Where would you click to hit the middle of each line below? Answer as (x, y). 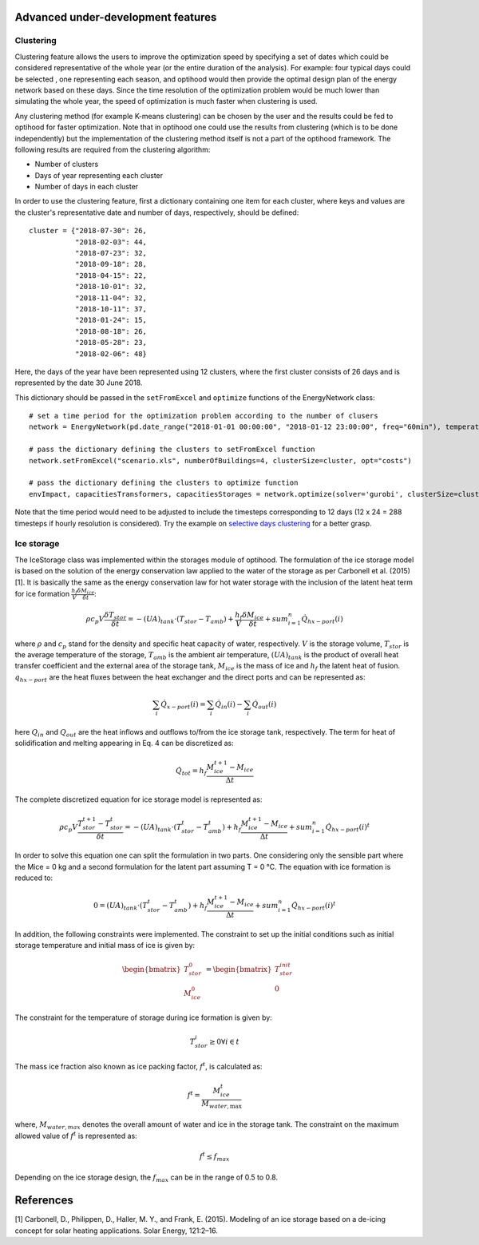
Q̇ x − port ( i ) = (184, 705)
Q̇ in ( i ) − (229, 705)
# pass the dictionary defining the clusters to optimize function (164, 483)
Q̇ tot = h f (192, 772)
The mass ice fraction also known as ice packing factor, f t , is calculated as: (139, 1066)
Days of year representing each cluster (99, 175)
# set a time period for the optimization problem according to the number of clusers (204, 416)
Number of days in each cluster (87, 187)
